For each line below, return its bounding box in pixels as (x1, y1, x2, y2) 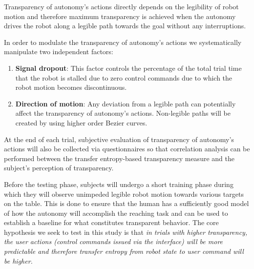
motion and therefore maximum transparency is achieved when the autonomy (4, 11, 236, 21)
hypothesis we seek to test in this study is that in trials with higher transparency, (4, 227, 248, 237)
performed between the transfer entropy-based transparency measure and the (4, 153, 234, 163)
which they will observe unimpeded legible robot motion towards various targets (4, 188, 244, 199)
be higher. (4, 255, 33, 266)
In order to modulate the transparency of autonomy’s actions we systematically (4, 37, 242, 47)
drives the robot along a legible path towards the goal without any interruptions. (4, 21, 246, 31)
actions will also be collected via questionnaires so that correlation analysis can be (4, 144, 250, 154)
